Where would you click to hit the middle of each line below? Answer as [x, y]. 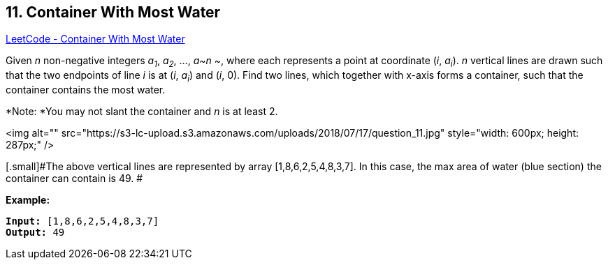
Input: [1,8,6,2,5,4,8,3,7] [82, 221]
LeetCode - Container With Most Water [95, 39]
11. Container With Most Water [113, 12]
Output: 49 [35, 233]
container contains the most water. [86, 90]
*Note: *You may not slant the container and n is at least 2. [142, 112]
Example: [28, 200]
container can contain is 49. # [74, 179]
